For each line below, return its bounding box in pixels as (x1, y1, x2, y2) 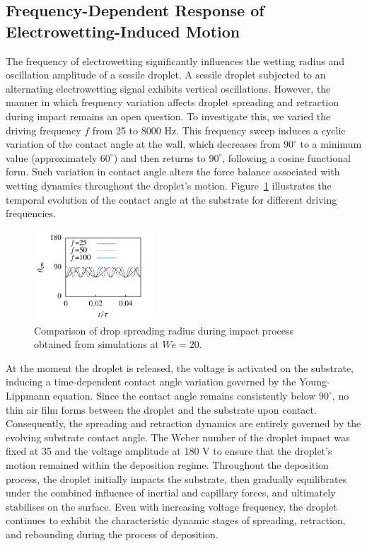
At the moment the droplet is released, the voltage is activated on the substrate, (6, 360, 354, 375)
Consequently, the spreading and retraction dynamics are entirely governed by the (6, 416, 361, 431)
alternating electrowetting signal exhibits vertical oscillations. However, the (6, 81, 331, 95)
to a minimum (300, 136, 362, 151)
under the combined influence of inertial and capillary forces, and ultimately (6, 485, 336, 500)
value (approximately (6, 150, 98, 165)
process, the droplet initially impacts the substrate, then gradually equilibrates (6, 471, 347, 486)
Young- (299, 374, 330, 389)
